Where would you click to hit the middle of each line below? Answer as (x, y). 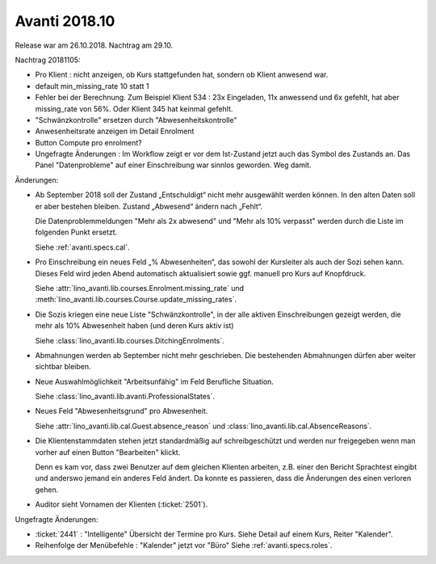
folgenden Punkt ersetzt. (76, 232)
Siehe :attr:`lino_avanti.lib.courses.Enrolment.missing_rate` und (140, 288)
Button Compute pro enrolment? (88, 142)
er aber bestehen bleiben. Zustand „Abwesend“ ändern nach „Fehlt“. (149, 206)
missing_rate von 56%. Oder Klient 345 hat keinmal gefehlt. (134, 108)
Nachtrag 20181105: (48, 60)
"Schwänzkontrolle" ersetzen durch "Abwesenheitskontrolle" (136, 120)
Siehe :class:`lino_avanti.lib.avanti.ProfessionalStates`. (125, 397)
